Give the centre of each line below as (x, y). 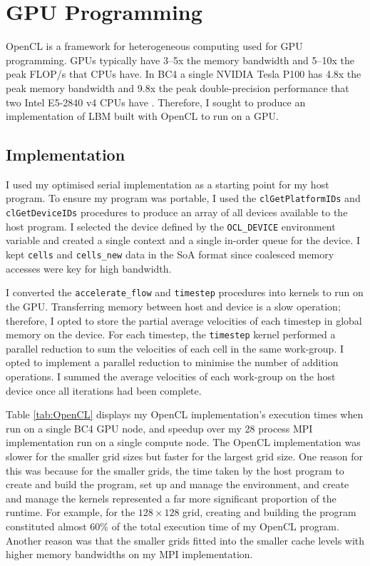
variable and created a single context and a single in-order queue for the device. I (183, 240)
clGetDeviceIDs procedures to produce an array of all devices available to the (177, 212)
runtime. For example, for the (71, 512)
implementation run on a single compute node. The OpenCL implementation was (183, 442)
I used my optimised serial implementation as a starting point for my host (168, 184)
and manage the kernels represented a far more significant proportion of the (171, 498)
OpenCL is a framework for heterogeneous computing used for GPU (154, 46)
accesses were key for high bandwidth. (89, 268)
